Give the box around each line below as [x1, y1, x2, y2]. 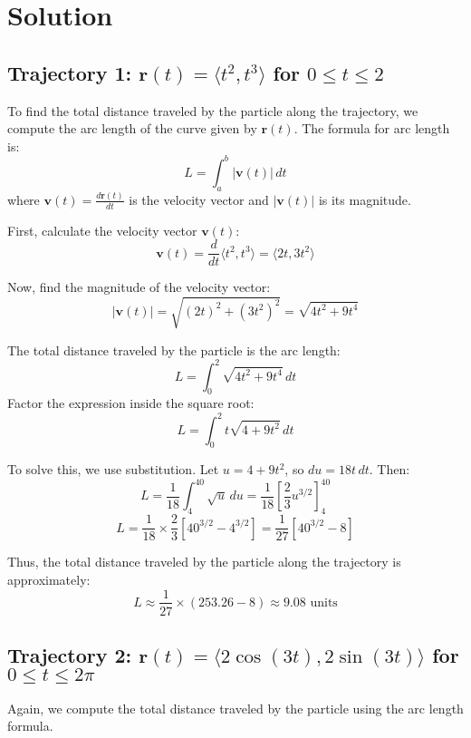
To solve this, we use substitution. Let [7, 460, 219, 479]
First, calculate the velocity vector [7, 220, 197, 239]
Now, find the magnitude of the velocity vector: [7, 277, 271, 296]
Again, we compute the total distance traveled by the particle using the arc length [7, 698, 464, 717]
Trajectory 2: [7, 640, 132, 668]
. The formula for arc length [293, 119, 450, 138]
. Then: [369, 460, 410, 479]
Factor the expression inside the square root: [7, 393, 255, 413]
